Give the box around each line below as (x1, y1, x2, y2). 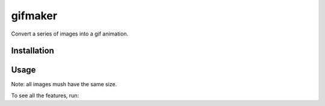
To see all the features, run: (11, 92, 79, 99)
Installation (11, 46, 54, 56)
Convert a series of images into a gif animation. (11, 30, 129, 37)
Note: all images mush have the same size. (11, 81, 117, 88)
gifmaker (11, 9, 57, 22)
